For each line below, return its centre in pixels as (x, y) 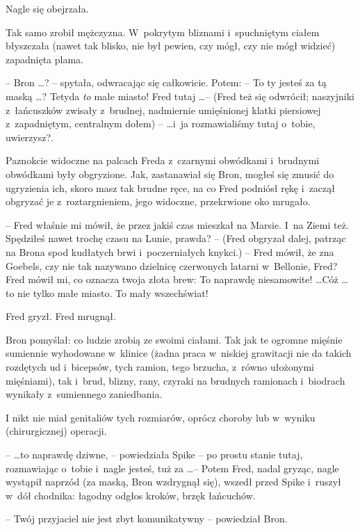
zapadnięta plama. (45, 59)
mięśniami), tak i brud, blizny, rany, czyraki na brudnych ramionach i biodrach (175, 380)
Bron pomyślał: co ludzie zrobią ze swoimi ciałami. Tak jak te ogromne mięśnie (174, 339)
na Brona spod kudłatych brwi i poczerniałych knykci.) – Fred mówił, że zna (170, 251)
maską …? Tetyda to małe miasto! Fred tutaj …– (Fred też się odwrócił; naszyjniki (180, 96)
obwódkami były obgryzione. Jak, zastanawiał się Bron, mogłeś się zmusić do (170, 174)
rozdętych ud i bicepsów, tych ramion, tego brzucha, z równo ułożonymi (160, 367)
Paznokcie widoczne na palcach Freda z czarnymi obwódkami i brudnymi (163, 160)
